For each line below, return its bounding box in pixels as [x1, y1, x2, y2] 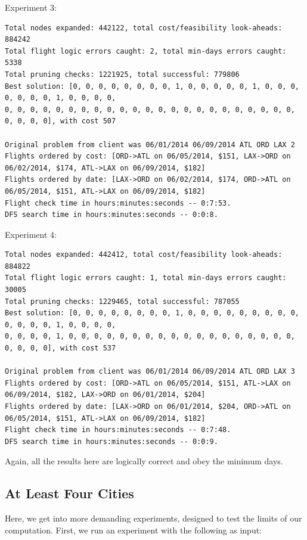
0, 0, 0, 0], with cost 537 [5, 344, 116, 353]
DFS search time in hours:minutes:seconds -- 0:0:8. [5, 210, 218, 219]
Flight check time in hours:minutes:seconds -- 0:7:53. [5, 198, 231, 207]
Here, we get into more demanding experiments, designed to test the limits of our [5, 512, 302, 525]
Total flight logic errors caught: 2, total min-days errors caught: [5, 46, 287, 55]
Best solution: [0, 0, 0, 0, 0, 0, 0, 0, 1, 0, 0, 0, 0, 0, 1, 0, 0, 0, [5, 82, 299, 91]
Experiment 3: [5, 1, 57, 13]
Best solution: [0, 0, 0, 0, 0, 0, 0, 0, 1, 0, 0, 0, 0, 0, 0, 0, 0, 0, [5, 309, 299, 318]
